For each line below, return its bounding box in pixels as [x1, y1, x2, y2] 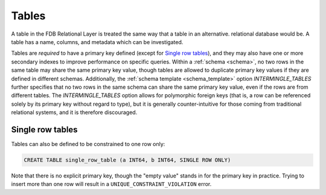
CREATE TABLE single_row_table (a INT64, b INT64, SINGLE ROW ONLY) [24, 156, 231, 163]
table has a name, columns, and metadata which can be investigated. [11, 38, 184, 45]
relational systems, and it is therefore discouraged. [11, 109, 138, 116]
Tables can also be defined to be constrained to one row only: [11, 140, 165, 147]
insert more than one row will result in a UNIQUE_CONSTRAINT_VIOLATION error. [11, 181, 212, 188]
